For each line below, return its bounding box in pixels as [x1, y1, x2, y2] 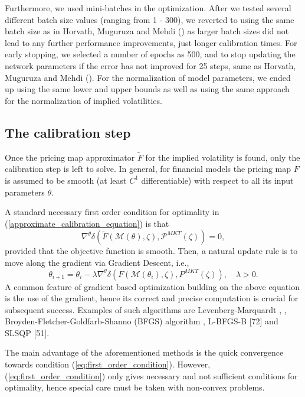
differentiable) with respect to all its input [141, 174, 294, 186]
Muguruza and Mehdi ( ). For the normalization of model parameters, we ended [5, 71, 291, 83]
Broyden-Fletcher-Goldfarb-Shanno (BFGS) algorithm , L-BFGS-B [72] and [5, 315, 278, 327]
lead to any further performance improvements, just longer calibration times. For [5, 36, 297, 48]
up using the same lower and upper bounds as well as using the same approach [5, 83, 290, 95]
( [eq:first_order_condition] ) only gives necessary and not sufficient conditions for [5, 369, 298, 382]
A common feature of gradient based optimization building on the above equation [5, 280, 300, 292]
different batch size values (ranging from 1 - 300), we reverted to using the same [5, 13, 294, 25]
